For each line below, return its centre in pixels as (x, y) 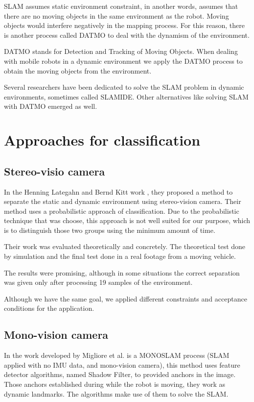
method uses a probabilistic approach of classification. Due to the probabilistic (122, 211)
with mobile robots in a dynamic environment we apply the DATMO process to (123, 61)
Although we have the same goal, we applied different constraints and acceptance (126, 298)
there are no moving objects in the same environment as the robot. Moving (116, 15)
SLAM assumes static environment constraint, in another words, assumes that (121, 6)
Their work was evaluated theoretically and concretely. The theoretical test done (125, 246)
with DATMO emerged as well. (51, 106)
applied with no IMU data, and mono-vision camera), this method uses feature (122, 364)
